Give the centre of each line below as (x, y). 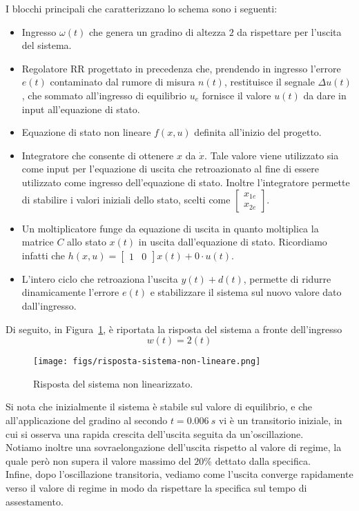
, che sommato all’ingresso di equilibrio (104, 95)
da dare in (325, 95)
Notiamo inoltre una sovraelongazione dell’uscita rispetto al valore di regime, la (174, 447)
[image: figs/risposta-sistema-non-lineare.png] (147, 362)
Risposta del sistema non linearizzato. (113, 383)
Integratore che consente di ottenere (98, 155)
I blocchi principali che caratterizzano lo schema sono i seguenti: (142, 8)
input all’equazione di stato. (81, 109)
